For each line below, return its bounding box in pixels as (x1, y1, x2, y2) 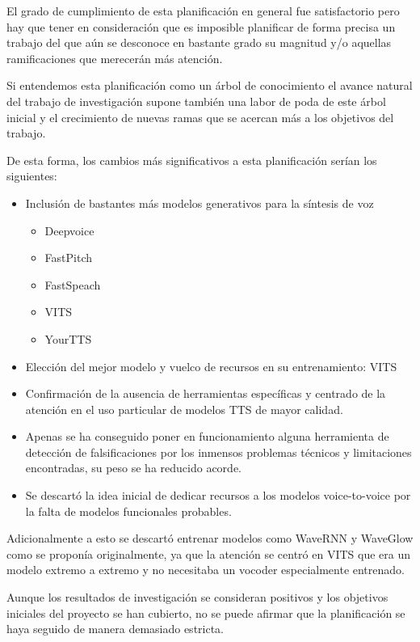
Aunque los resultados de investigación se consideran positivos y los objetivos (6, 589, 388, 606)
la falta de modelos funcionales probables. (25, 502, 232, 519)
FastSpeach (44, 276, 101, 293)
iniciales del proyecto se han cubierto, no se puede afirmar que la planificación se (6, 604, 405, 621)
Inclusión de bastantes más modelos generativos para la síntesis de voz (25, 194, 374, 211)
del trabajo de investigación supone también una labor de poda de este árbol (6, 92, 386, 109)
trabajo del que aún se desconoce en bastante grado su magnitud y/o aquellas (6, 34, 392, 51)
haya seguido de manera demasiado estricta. (6, 620, 225, 637)
